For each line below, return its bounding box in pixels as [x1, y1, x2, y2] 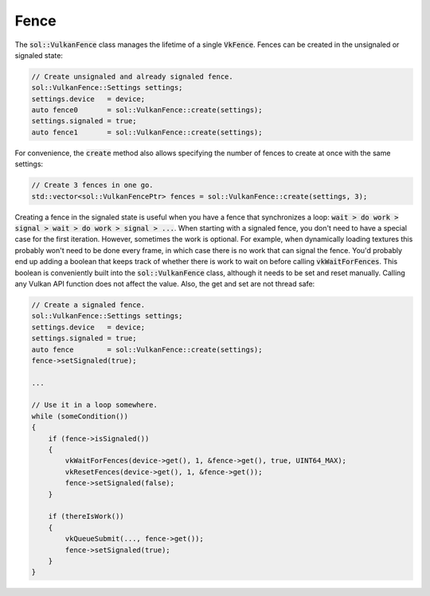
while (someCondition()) [31, 411, 129, 421]
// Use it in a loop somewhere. [31, 400, 158, 410]
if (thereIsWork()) [48, 512, 125, 521]
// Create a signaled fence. [31, 300, 146, 310]
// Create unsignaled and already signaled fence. [31, 72, 234, 81]
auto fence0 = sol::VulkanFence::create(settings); [31, 106, 263, 115]
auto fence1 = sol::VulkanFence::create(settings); [31, 127, 263, 137]
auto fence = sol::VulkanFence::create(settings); [31, 345, 263, 354]
